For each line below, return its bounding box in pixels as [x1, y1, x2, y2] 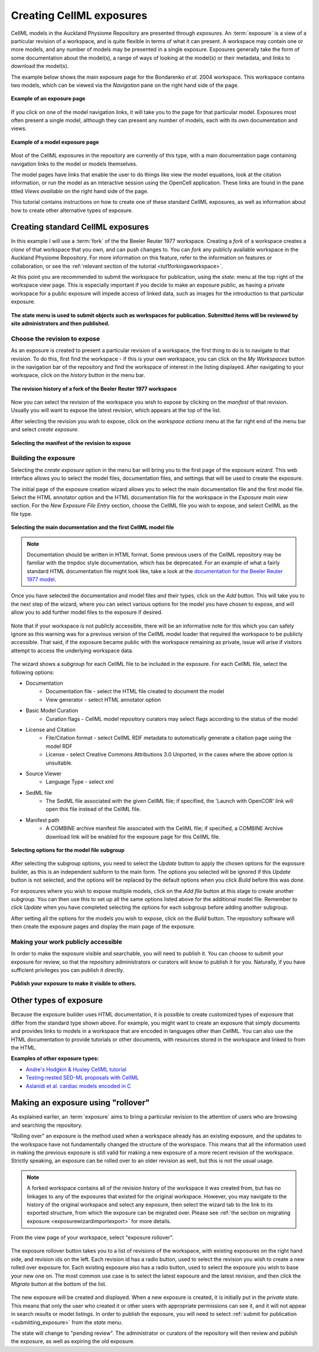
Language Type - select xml [45, 778, 114, 785]
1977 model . [27, 576, 56, 583]
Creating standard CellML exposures [11, 222, 149, 232]
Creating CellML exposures [11, 9, 148, 22]
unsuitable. [45, 759, 73, 766]
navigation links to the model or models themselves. [11, 160, 138, 167]
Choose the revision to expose [11, 334, 100, 343]
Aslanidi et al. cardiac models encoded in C [25, 1082, 131, 1090]
